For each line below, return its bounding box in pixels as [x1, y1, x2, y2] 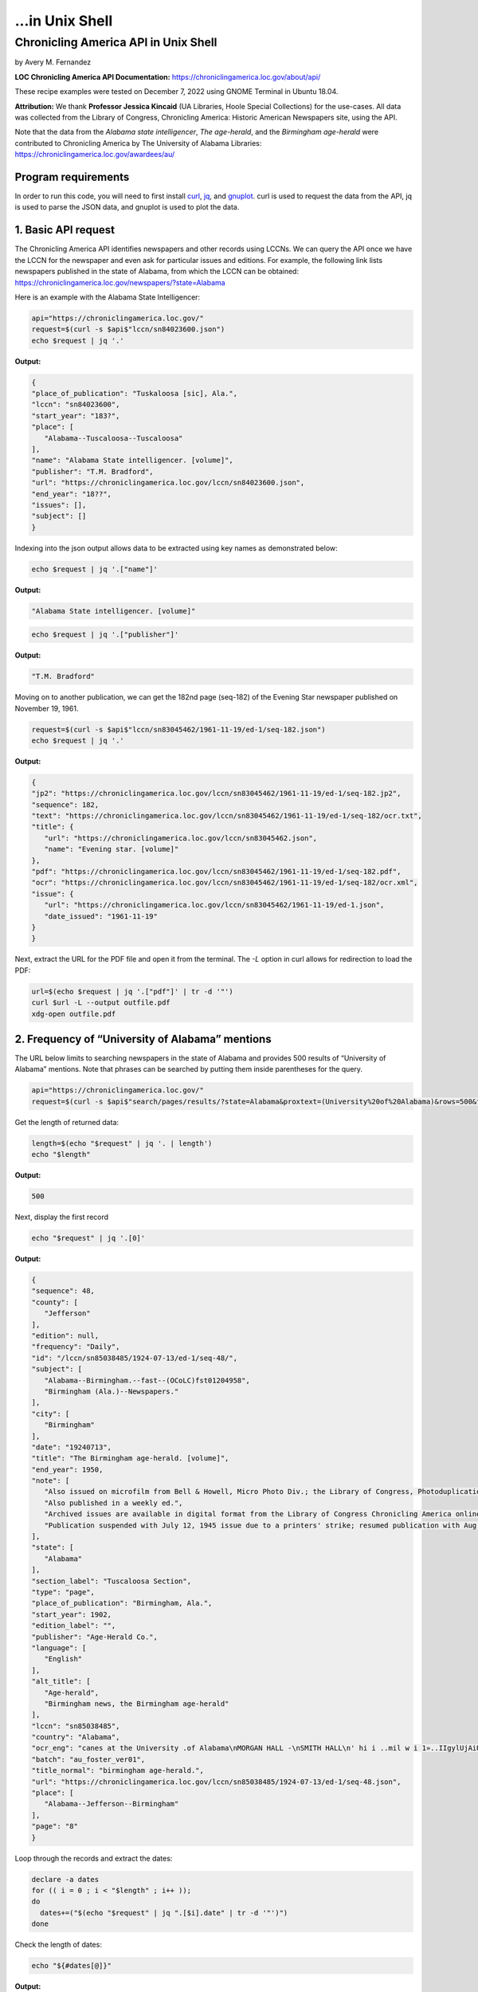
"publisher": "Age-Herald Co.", [31, 1632, 159, 1641]
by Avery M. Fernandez [14, 57, 92, 67]
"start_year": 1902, [31, 1610, 112, 1619]
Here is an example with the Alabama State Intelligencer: [14, 292, 201, 302]
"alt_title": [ [31, 1677, 91, 1686]
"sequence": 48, [31, 1287, 96, 1296]
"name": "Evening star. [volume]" [44, 845, 179, 854]
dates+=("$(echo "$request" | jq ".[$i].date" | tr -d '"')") [40, 1908, 288, 1917]
